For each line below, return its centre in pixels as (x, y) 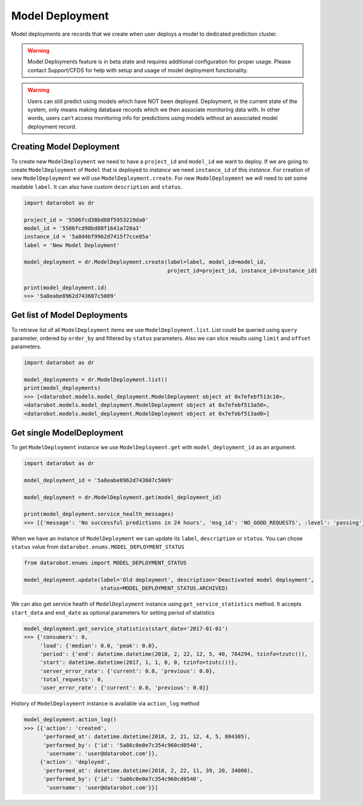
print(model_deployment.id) (65, 287)
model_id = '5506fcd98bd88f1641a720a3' (83, 228)
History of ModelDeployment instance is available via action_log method (105, 704)
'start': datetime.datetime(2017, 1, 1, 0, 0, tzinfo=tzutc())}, (139, 662)
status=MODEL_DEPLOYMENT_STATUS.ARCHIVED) (164, 588)
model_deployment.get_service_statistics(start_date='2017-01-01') (126, 629)
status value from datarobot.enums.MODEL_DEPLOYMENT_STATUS (98, 547)
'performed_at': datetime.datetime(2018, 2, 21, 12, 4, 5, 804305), (147, 737)
